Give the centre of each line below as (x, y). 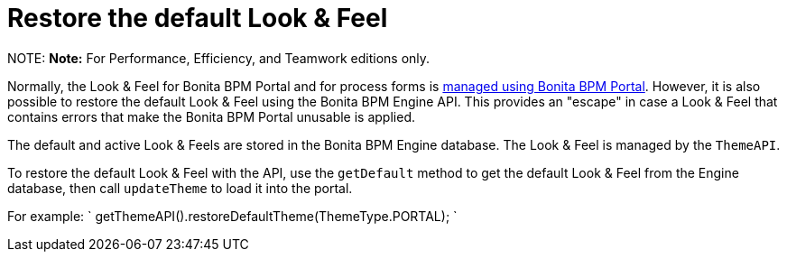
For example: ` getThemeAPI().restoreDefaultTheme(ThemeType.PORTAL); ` (232, 216)
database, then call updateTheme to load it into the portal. (180, 188)
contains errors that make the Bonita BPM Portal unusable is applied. (211, 116)
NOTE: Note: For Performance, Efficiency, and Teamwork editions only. (219, 58)
